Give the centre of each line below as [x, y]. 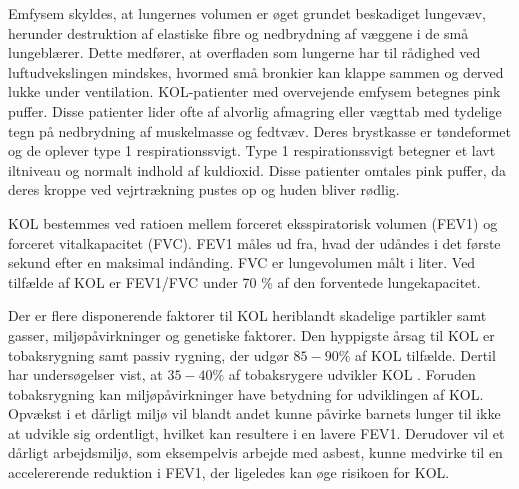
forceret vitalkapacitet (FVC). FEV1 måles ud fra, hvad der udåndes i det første [254, 242]
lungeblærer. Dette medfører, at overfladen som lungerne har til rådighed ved [244, 52]
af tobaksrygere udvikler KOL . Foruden [352, 374]
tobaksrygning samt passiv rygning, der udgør [148, 354]
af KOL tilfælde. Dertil [425, 354]
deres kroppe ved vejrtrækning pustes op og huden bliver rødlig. [204, 189]
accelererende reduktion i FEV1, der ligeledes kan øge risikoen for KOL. [229, 472]
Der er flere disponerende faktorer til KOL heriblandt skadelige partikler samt [247, 315]
